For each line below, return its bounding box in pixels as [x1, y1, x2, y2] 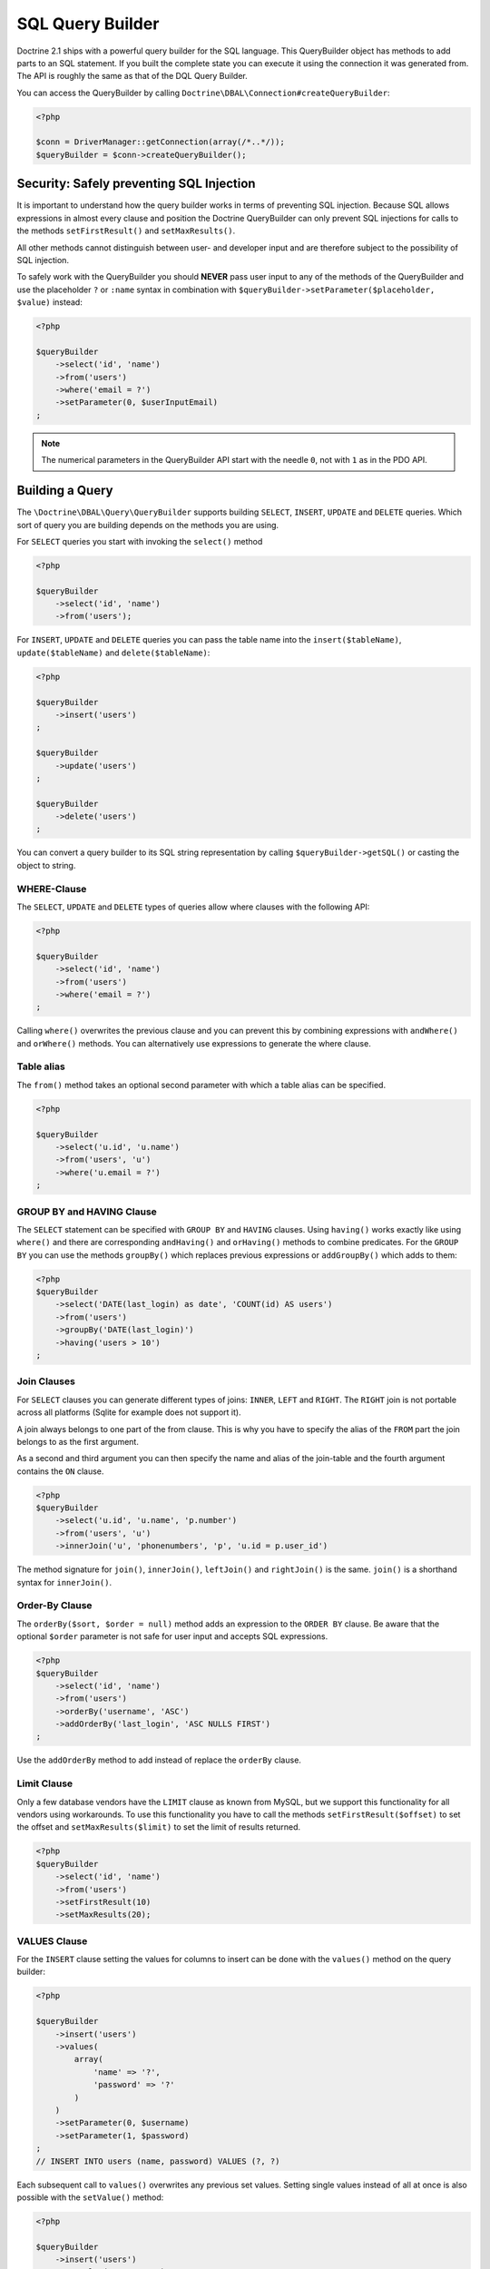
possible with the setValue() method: [16, 2192, 164, 2203]
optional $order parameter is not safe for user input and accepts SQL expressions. [16, 1631, 328, 1642]
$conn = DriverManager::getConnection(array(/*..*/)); [35, 137, 285, 147]
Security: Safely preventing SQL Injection [16, 176, 256, 192]
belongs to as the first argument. [16, 1436, 140, 1447]
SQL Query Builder [16, 14, 160, 34]
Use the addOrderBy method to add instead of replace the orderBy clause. [16, 1754, 301, 1765]
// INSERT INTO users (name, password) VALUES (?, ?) [35, 2156, 280, 2166]
